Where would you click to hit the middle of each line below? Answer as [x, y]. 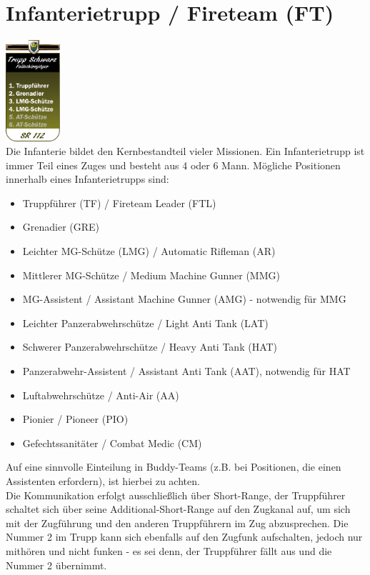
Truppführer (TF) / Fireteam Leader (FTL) [119, 202]
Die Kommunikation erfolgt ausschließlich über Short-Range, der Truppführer [176, 495]
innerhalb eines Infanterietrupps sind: [87, 179]
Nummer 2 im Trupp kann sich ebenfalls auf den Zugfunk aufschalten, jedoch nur [184, 537]
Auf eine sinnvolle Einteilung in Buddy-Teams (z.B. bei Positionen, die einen [174, 467]
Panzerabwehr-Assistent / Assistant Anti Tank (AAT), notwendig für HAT [186, 371]
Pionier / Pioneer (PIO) [75, 419]
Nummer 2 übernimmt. [56, 565]
